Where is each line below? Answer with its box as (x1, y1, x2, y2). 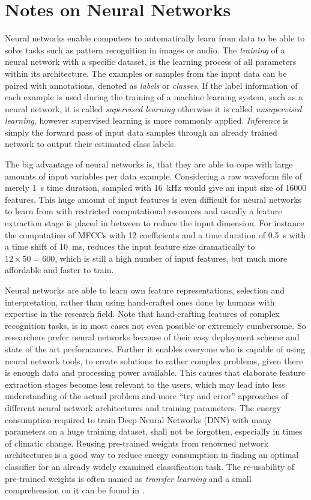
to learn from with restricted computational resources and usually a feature (5, 205, 282, 217)
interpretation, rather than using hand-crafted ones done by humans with (5, 295, 275, 308)
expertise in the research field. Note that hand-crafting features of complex (5, 307, 280, 320)
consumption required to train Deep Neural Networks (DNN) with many (5, 413, 272, 426)
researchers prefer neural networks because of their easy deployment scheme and (5, 331, 300, 343)
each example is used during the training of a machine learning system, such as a (5, 91, 303, 103)
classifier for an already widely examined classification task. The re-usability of (5, 460, 295, 472)
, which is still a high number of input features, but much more (55, 252, 288, 264)
